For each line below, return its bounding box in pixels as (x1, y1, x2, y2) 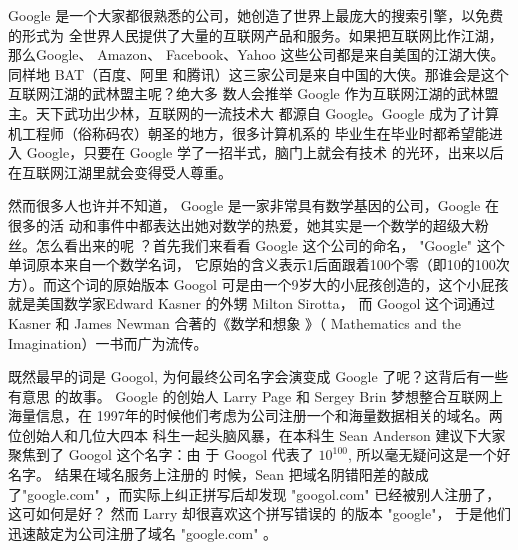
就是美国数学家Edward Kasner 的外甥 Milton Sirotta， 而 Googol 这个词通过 (8, 293, 496, 314)
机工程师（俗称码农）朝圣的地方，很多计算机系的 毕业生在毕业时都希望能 (8, 122, 489, 143)
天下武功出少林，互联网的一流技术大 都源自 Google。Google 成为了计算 (35, 102, 499, 123)
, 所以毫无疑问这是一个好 (348, 444, 511, 465)
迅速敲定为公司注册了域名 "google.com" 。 (8, 522, 278, 543)
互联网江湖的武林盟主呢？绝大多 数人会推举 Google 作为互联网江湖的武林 (8, 83, 485, 104)
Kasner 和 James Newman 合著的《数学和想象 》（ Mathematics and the (8, 312, 462, 333)
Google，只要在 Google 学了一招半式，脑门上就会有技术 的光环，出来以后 (26, 142, 504, 163)
